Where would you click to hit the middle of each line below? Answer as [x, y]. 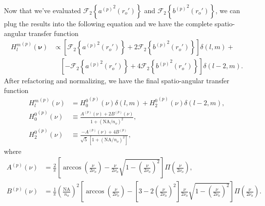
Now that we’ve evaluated [42, 10]
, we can [228, 10]
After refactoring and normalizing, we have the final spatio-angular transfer [117, 81]
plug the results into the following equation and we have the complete [108, 23]
